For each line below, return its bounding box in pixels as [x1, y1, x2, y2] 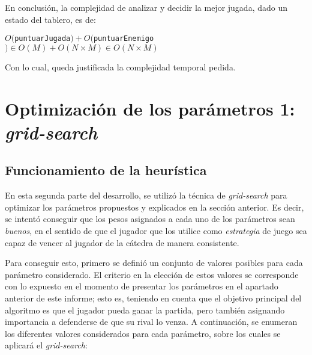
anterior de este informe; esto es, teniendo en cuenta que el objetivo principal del [5, 291, 302, 304]
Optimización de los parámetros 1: [5, 96, 295, 120]
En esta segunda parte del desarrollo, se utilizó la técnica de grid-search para [5, 189, 287, 202]
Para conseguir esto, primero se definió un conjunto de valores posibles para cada [5, 256, 303, 269]
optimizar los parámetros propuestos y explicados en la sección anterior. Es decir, [5, 200, 304, 213]
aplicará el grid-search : [5, 339, 88, 351]
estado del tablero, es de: [5, 13, 96, 25]
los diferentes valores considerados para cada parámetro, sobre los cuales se [5, 327, 281, 339]
